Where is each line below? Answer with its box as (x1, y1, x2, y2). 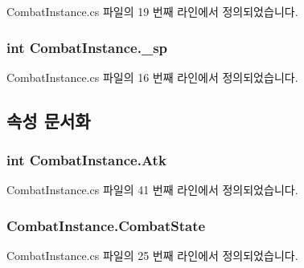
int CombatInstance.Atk (6, 150, 166, 170)
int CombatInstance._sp (6, 37, 168, 57)
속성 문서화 (6, 108, 91, 132)
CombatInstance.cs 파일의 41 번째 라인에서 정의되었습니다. (6, 181, 298, 198)
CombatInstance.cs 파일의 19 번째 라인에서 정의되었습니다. (6, 3, 298, 19)
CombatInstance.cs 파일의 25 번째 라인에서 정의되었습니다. (6, 247, 298, 264)
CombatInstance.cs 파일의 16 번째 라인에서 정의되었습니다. (6, 68, 298, 85)
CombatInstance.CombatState (6, 215, 206, 235)
